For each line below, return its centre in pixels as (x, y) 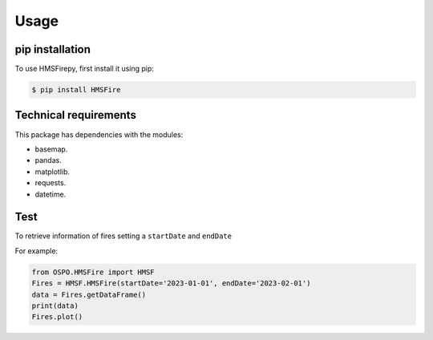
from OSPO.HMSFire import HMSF (93, 272)
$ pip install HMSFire (76, 90)
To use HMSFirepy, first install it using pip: (84, 69)
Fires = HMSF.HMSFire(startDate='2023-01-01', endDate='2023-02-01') (171, 283)
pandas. (48, 160)
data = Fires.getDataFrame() (89, 294)
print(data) (55, 306)
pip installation (53, 49)
